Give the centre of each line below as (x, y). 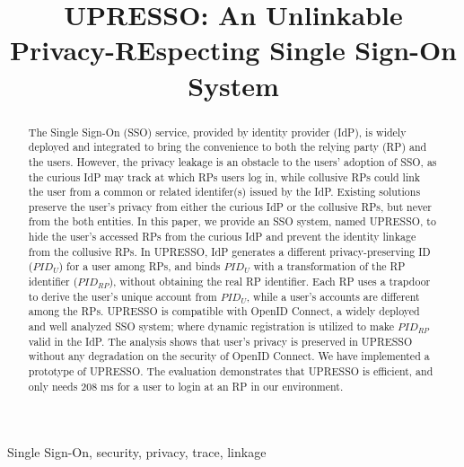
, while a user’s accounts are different (333, 296)
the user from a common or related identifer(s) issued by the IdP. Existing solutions (224, 192)
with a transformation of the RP (329, 266)
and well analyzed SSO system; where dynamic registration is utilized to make (211, 326)
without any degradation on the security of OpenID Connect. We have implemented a (229, 356)
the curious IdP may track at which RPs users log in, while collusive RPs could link (224, 176)
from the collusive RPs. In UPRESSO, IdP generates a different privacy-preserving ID (229, 251)
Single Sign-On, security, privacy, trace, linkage (137, 452)
